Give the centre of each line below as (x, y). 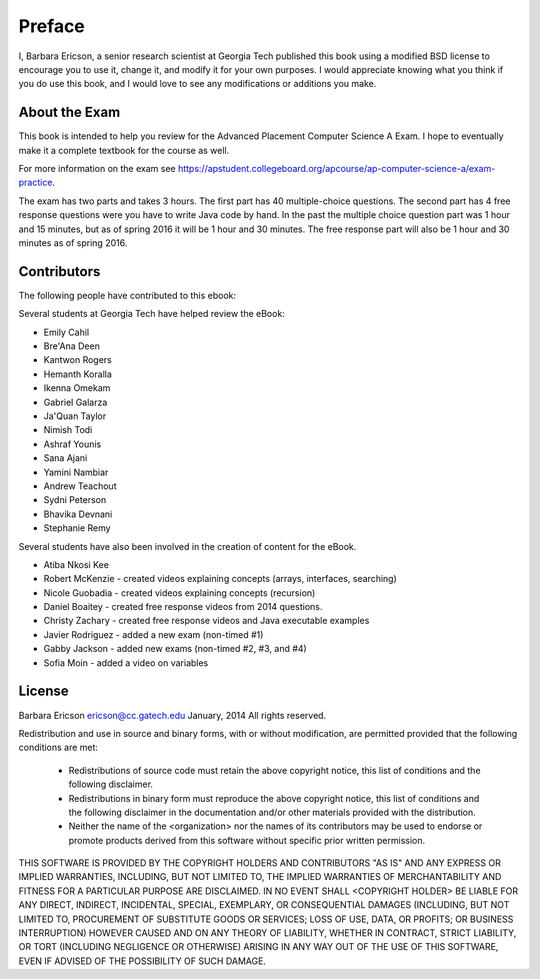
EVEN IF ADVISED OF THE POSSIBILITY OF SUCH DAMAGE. (142, 961)
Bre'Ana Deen (71, 346)
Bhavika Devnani (78, 514)
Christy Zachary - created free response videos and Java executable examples (206, 621)
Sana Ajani (65, 458)
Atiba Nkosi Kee (76, 564)
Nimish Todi (68, 430)
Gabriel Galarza (75, 402)
